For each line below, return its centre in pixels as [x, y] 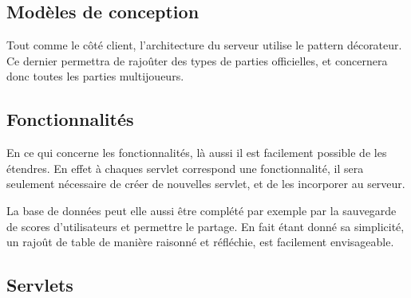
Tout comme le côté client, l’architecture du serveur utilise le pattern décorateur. [204, 45]
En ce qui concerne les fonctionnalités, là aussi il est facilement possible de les [197, 153]
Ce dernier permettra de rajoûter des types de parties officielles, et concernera [197, 60]
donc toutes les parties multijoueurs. [95, 76]
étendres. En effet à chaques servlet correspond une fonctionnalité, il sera [185, 168]
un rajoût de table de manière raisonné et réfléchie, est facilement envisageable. [200, 242]
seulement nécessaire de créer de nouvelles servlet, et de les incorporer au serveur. [206, 184]
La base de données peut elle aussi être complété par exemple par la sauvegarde [202, 210]
